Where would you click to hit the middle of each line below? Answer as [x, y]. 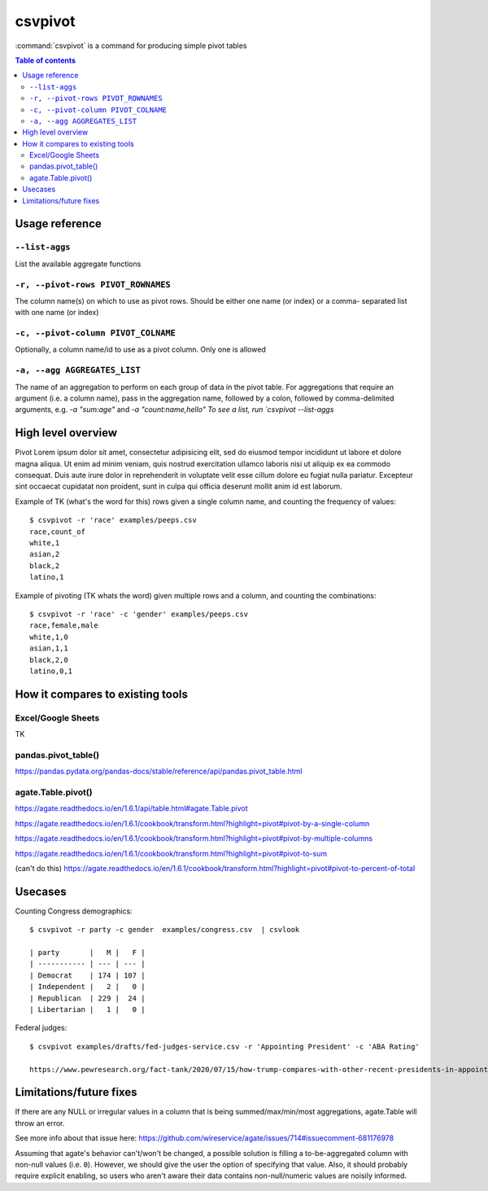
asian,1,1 [49, 648]
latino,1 [47, 577]
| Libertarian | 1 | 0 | [87, 1009]
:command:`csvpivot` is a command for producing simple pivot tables [131, 46]
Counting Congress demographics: [74, 911]
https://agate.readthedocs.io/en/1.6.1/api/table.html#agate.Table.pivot [131, 808]
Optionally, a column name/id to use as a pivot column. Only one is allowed [140, 349]
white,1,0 [49, 637]
